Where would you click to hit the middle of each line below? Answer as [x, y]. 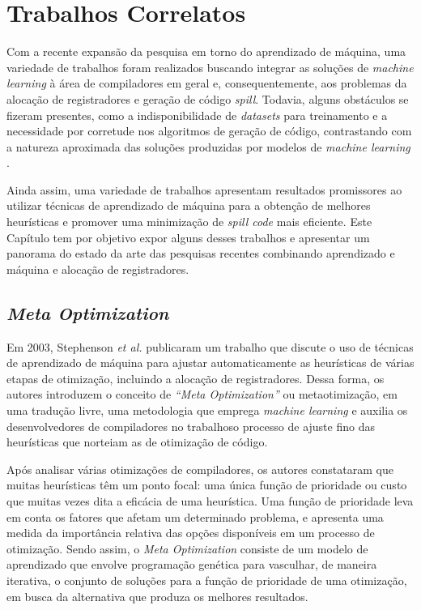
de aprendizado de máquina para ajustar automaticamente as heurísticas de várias [210, 363]
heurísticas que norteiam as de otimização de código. [137, 442]
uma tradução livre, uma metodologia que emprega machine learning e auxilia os [207, 410]
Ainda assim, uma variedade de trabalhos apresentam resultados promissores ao [204, 189]
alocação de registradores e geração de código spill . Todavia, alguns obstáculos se [208, 98]
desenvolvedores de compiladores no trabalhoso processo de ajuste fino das [191, 426]
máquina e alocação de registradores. [98, 269]
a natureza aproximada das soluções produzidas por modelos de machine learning [208, 146]
